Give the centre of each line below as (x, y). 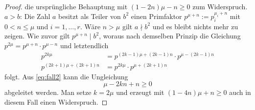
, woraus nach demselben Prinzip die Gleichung (170, 36)
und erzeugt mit (140, 92)
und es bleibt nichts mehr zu (195, 26)
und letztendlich (84, 45)
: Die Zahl (35, 16)
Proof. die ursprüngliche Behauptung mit (66, 6)
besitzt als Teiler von (90, 16)
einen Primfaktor (156, 16)
